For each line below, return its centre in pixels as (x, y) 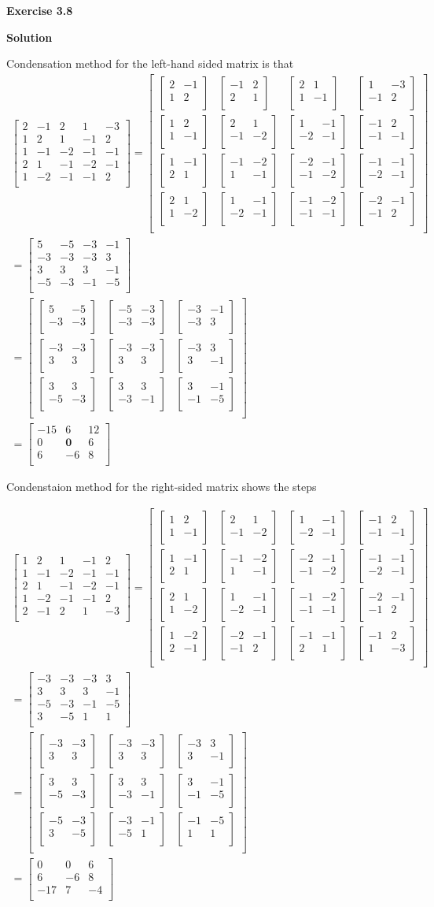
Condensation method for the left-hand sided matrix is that (150, 63)
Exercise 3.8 (40, 10)
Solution (29, 37)
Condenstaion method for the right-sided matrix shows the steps (162, 487)
